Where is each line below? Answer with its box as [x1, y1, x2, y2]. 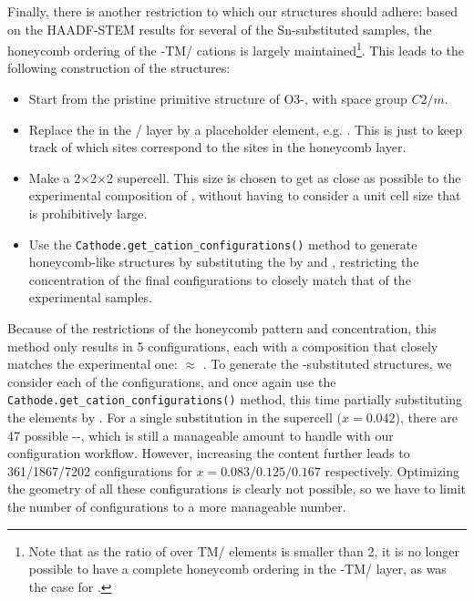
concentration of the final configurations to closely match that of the [28, 270, 411, 289]
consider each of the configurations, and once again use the [7, 372, 336, 391]
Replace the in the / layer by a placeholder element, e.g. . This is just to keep [28, 119, 463, 138]
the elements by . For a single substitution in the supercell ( [7, 408, 342, 427]
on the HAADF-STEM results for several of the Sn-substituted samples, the [7, 19, 432, 38]
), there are [395, 408, 459, 427]
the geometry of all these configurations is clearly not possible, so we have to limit [7, 479, 466, 498]
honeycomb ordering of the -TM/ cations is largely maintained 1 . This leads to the [7, 38, 464, 59]
